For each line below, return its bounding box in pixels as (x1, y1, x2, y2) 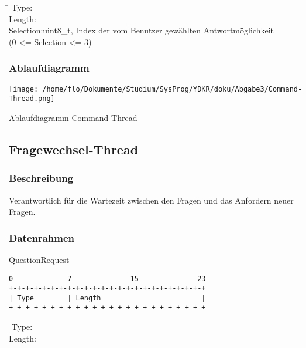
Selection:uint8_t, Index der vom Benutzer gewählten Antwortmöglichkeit (9, 24, 274, 36)
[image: (9, 85, 39, 93)
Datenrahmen (9, 230, 75, 245)
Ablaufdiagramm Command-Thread (9, 111, 137, 123)
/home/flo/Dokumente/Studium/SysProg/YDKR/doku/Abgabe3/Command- (42, 85, 302, 93)
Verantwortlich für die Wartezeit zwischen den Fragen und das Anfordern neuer (9, 194, 294, 206)
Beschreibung (9, 171, 74, 185)
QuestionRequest (9, 253, 70, 265)
